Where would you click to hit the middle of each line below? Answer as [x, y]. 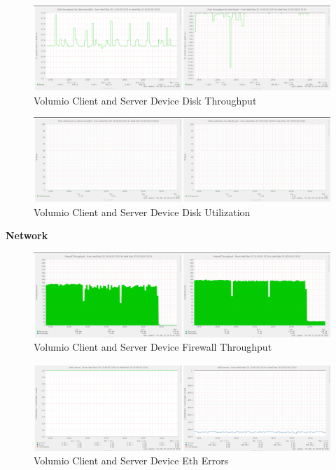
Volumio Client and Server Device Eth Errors [131, 461]
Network [27, 235]
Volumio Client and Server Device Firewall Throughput [153, 347]
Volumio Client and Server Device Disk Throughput [145, 100]
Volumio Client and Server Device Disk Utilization [142, 211]
